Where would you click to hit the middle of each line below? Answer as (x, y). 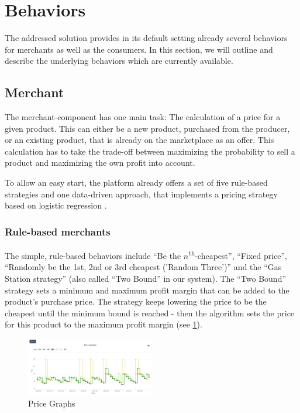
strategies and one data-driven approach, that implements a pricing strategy (141, 194)
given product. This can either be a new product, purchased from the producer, (147, 128)
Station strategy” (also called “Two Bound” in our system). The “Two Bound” (146, 278)
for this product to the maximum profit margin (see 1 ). (104, 324)
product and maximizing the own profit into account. (100, 163)
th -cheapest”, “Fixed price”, (238, 255)
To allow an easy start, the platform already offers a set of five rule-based (136, 182)
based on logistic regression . (56, 205)
